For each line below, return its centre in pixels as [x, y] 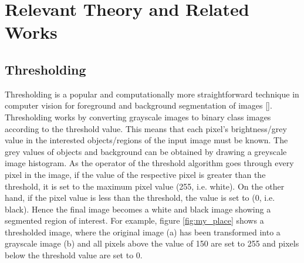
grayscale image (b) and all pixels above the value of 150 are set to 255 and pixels [152, 243]
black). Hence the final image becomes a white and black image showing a [138, 209]
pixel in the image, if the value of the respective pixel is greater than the [135, 174]
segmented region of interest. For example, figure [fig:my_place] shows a [134, 220]
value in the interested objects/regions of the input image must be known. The [146, 140]
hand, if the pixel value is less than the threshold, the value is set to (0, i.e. [140, 198]
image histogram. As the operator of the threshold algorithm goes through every [149, 163]
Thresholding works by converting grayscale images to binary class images [138, 117]
